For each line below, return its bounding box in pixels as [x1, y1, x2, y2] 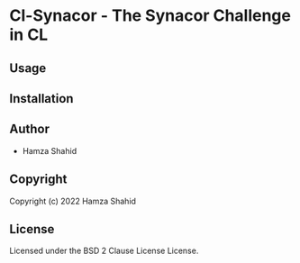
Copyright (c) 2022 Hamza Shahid [9, 195, 137, 206]
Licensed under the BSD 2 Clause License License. [9, 245, 199, 257]
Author [9, 122, 50, 137]
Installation [9, 91, 74, 106]
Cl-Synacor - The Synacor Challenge [9, 5, 291, 26]
